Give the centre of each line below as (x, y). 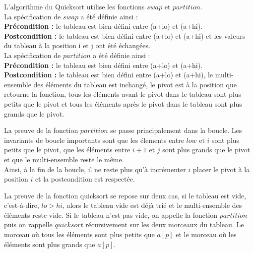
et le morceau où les (206, 234)
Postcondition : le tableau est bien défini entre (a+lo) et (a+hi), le (109, 75)
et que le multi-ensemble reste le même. (64, 159)
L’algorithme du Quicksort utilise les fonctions (74, 6)
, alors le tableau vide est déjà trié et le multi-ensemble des (152, 205)
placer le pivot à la (221, 169)
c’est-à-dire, (22, 205)
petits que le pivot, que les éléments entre (67, 150)
